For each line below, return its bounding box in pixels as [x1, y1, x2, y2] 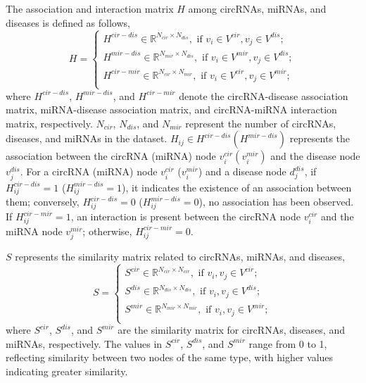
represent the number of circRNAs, [185, 115, 336, 130]
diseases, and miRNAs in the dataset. [6, 131, 168, 146]
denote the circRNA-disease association [179, 88, 348, 103]
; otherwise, [82, 223, 132, 238]
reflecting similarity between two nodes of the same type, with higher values [6, 350, 334, 365]
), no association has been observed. [198, 194, 354, 209]
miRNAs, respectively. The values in [6, 336, 163, 351]
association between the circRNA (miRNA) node [6, 149, 216, 163]
